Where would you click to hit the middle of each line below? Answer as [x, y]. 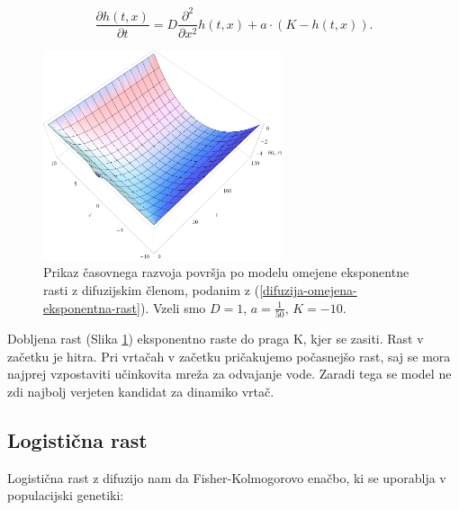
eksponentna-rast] [92, 307]
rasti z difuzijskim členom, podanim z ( [152, 290]
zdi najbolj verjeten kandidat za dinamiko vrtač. [141, 391]
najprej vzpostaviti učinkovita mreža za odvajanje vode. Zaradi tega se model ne [229, 374]
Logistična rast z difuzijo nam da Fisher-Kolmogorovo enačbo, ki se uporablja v [227, 477]
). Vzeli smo [173, 307]
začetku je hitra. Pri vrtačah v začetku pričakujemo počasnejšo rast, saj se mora [229, 356]
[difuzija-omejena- [308, 290]
